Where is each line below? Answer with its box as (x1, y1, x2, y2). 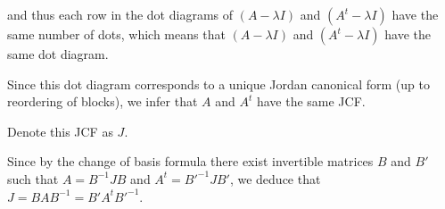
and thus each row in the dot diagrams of (7, 5, 234, 23)
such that (7, 169, 59, 188)
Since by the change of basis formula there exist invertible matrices (7, 152, 374, 171)
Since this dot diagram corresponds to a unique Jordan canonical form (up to (7, 74, 430, 93)
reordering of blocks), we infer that (7, 92, 198, 111)
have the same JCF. (256, 92, 366, 111)
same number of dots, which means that (7, 25, 226, 43)
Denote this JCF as (7, 121, 113, 140)
